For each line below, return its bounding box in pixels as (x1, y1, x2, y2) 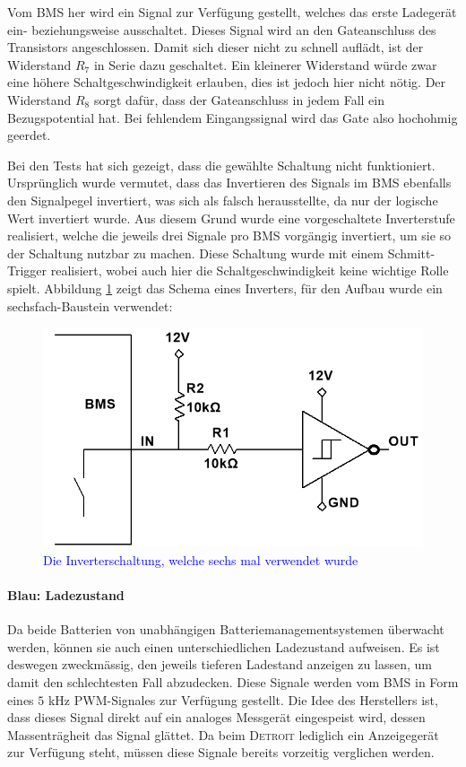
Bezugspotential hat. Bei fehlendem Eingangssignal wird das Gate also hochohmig (7, 108, 458, 126)
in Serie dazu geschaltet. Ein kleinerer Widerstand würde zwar (93, 55, 437, 74)
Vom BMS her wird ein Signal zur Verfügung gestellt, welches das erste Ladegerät (7, 3, 457, 21)
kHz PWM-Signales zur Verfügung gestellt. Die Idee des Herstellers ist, (47, 690, 438, 709)
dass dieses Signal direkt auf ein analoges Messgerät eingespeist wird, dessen (7, 708, 426, 727)
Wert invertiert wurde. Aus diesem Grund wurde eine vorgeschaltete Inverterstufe (7, 208, 455, 227)
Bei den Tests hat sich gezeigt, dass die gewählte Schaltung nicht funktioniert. (7, 155, 436, 174)
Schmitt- (387, 243, 436, 262)
